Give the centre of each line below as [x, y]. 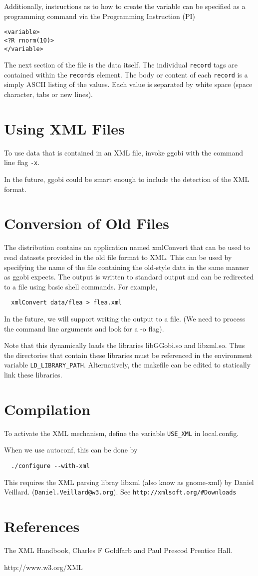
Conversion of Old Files [87, 223]
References [42, 526]
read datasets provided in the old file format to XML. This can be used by [118, 257]
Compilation [47, 409]
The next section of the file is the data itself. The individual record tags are [121, 65]
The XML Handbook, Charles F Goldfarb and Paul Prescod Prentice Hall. [118, 550]
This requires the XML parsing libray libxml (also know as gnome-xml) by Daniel [129, 482]
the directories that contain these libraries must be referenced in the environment [128, 355]
